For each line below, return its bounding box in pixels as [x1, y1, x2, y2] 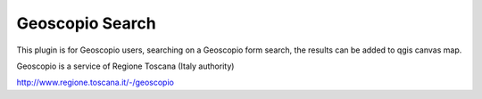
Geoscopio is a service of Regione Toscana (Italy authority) [16, 61, 235, 71]
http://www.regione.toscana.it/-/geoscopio [16, 77, 174, 88]
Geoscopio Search [16, 13, 156, 33]
